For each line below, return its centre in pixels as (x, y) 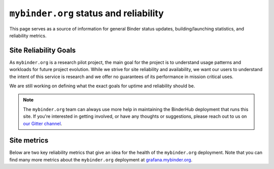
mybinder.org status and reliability (87, 13)
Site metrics (29, 140)
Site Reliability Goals (43, 50)
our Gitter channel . (43, 123)
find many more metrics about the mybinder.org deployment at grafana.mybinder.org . (101, 159)
